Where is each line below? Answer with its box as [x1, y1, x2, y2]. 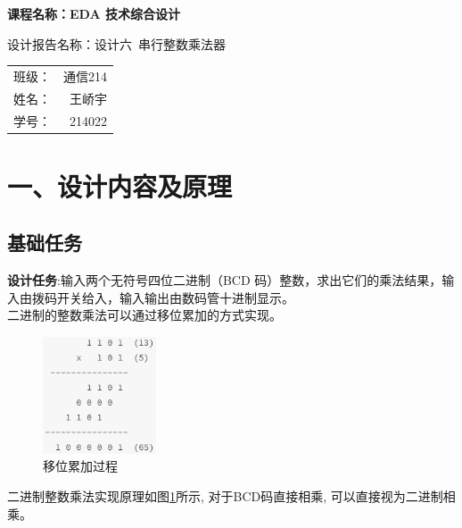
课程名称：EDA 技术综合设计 [7, 4, 181, 22]
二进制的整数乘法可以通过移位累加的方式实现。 [7, 306, 282, 324]
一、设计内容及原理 [7, 167, 233, 204]
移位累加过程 [43, 457, 118, 475]
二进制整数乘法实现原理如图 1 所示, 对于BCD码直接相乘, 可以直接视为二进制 [7, 486, 443, 505]
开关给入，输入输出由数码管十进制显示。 [56, 288, 294, 306]
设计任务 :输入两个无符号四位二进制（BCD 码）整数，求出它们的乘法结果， [7, 271, 442, 289]
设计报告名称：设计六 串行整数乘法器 [7, 34, 226, 53]
